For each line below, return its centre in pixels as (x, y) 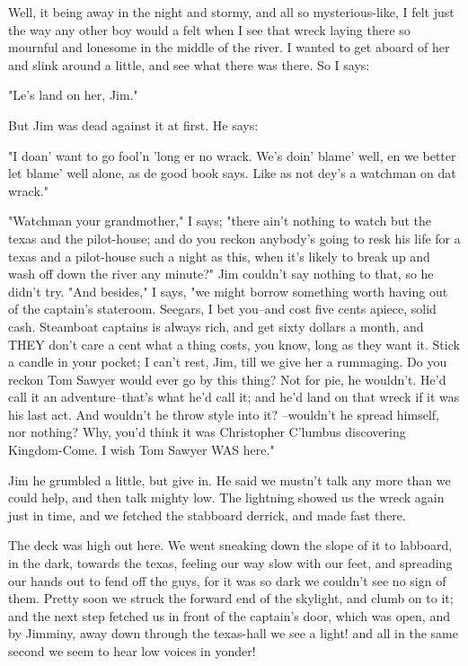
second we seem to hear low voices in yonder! (132, 651)
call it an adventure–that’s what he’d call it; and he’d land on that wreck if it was (234, 397)
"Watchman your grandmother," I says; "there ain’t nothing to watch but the (220, 221)
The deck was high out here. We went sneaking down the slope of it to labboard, (230, 545)
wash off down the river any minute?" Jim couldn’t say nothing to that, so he (221, 274)
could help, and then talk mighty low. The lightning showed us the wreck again (226, 497)
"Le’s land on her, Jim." (73, 95)
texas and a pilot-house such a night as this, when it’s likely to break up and (219, 256)
